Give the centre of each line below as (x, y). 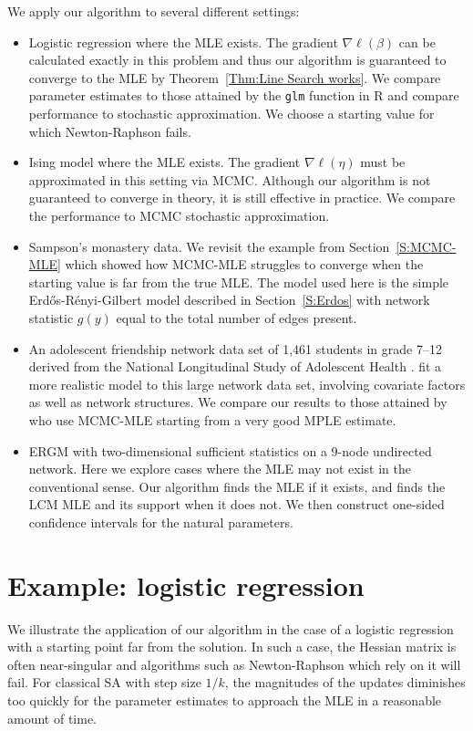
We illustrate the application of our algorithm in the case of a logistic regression (231, 628)
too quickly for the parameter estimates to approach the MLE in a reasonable (225, 700)
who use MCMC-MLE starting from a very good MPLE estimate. (212, 419)
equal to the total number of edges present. (236, 317)
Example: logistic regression (186, 585)
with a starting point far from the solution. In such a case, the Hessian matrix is (232, 647)
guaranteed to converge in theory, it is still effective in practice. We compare (242, 198)
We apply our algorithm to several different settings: (154, 11)
